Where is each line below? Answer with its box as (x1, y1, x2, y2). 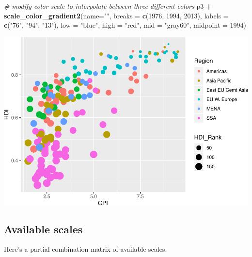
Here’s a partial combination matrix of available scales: (4, 244, 167, 254)
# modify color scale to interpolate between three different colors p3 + (4, 1, 212, 11)
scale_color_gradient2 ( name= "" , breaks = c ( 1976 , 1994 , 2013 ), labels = (4, 10, 229, 20)
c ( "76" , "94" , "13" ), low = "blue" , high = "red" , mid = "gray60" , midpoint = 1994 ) (4, 20, 247, 30)
